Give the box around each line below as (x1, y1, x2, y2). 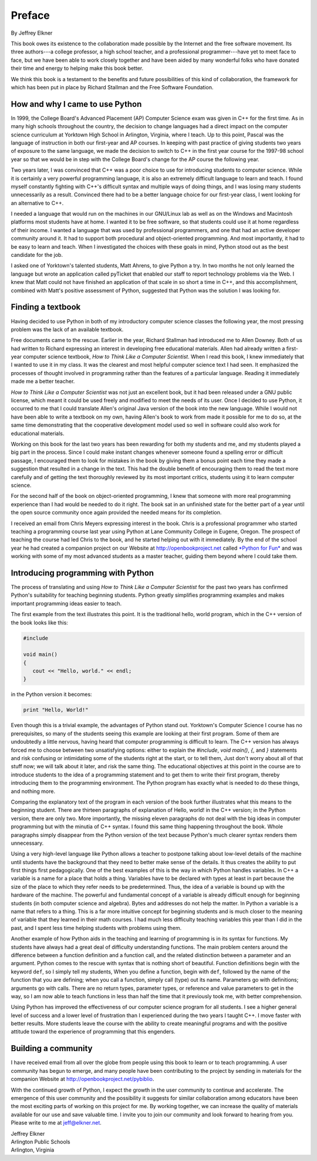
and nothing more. (11, 788, 56, 795)
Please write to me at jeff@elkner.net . (11, 1119, 102, 1126)
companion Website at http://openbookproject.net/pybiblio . (11, 1076, 154, 1083)
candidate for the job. (11, 252, 63, 259)
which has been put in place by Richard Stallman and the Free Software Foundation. (11, 83, 214, 91)
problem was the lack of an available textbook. (11, 326, 124, 333)
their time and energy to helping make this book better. (11, 65, 144, 72)
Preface (11, 9, 50, 22)
